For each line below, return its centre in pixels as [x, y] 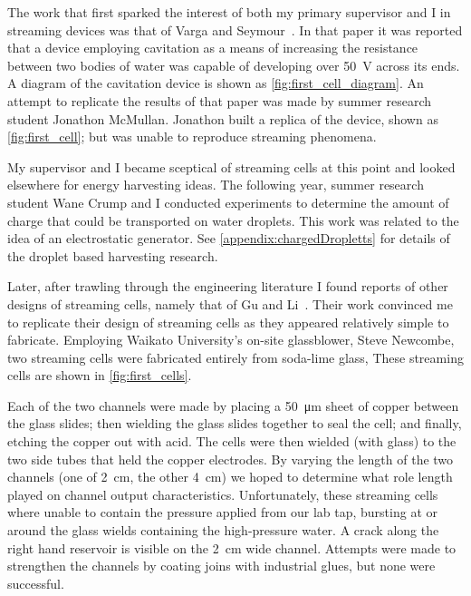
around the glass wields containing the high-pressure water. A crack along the [223, 530]
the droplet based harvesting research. [113, 255]
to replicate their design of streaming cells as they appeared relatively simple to [228, 322]
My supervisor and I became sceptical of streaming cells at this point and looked [231, 166]
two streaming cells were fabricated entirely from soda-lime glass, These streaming [235, 357]
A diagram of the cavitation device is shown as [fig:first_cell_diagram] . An [216, 83]
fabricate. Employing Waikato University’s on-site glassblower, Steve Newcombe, [231, 340]
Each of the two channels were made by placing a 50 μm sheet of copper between [233, 405]
